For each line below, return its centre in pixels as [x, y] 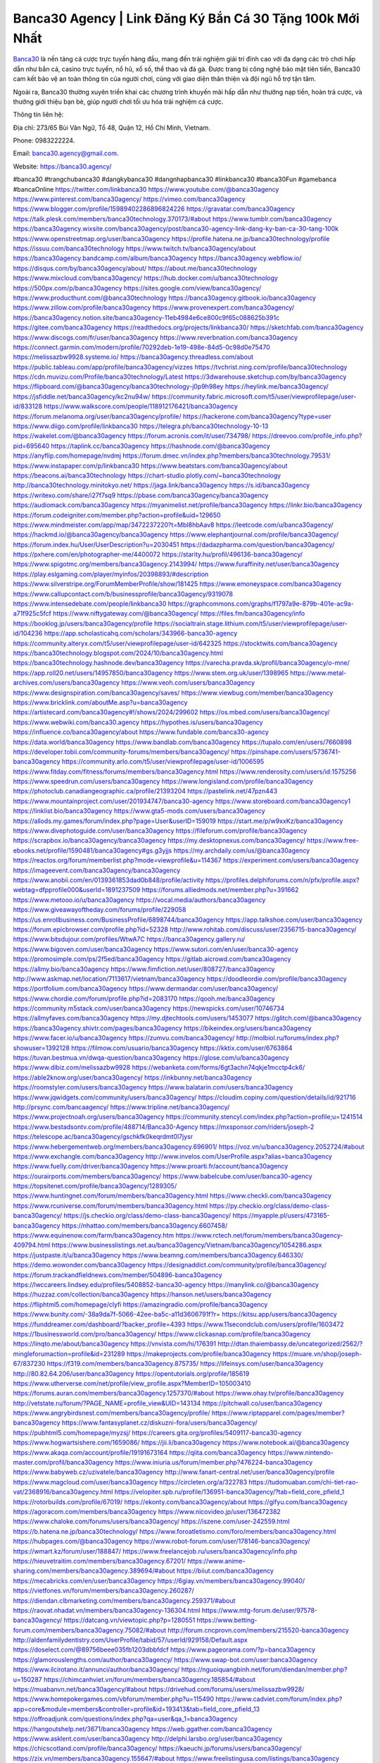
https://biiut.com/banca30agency [225, 1571]
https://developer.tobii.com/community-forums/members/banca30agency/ [121, 752]
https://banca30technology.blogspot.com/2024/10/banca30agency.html [118, 653]
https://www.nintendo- [300, 1452]
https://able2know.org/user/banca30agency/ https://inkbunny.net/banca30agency [133, 1077]
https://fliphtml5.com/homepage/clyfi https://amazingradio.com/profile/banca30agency [140, 1304]
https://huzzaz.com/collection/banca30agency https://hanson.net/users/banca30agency [142, 1295]
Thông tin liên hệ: [38, 115]
